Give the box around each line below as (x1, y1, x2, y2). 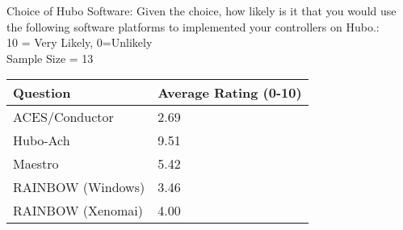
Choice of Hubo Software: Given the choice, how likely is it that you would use (6, 2, 397, 19)
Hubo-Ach (13, 131, 70, 150)
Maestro (13, 154, 59, 174)
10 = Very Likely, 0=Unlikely (6, 34, 153, 51)
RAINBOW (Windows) (13, 178, 145, 197)
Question (13, 83, 71, 102)
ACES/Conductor (13, 107, 114, 127)
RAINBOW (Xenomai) (13, 201, 143, 220)
